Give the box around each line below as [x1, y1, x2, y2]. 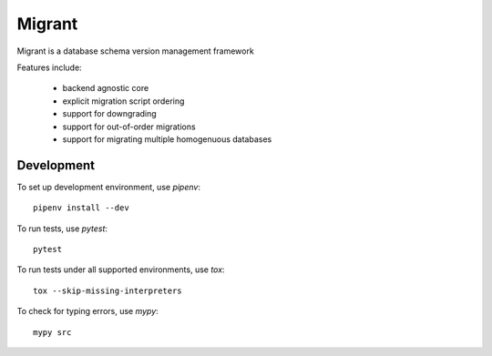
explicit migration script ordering [62, 96, 185, 107]
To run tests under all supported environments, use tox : [16, 264, 225, 275]
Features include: [16, 62, 82, 73]
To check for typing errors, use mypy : [16, 306, 159, 317]
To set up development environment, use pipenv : [16, 181, 200, 192]
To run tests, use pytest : [16, 223, 108, 234]
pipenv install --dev [33, 203, 129, 213]
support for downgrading [62, 108, 157, 119]
